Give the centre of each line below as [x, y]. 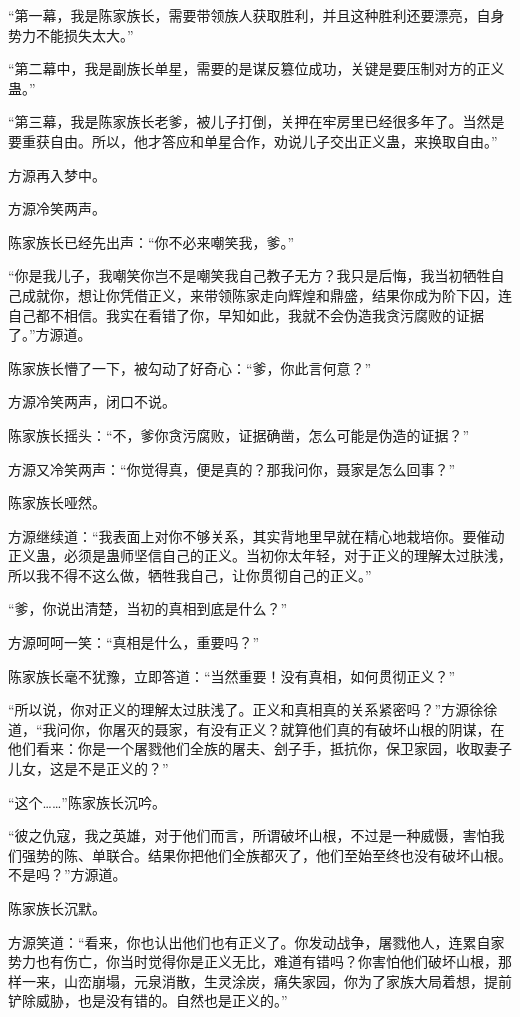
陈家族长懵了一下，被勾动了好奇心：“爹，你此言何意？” [190, 367]
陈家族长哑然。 [57, 502]
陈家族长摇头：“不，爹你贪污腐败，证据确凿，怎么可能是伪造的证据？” [239, 434]
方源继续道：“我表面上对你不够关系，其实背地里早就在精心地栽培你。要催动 [256, 535]
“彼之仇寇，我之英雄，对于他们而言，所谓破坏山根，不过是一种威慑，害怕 [249, 835]
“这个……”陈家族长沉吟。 [87, 801]
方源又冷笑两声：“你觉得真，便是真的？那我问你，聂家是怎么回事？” [232, 468]
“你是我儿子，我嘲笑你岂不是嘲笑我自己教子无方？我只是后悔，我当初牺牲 [249, 275]
